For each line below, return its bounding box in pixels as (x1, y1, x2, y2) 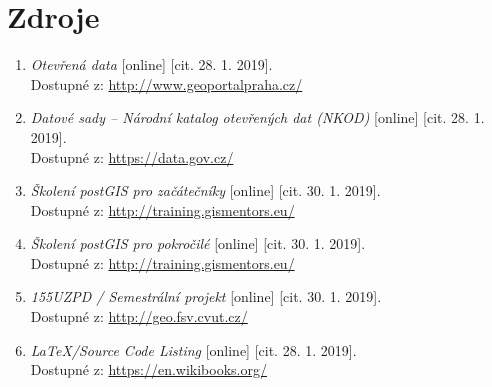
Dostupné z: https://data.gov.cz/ (30, 146, 234, 167)
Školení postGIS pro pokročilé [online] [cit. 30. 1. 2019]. (30, 233, 366, 254)
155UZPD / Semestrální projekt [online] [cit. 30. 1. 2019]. (30, 286, 382, 307)
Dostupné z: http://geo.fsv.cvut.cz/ (30, 306, 248, 327)
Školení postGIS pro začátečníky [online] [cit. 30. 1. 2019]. (30, 180, 381, 201)
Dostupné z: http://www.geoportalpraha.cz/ (30, 73, 303, 94)
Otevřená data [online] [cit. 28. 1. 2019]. (30, 54, 273, 75)
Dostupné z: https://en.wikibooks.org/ (30, 359, 267, 380)
